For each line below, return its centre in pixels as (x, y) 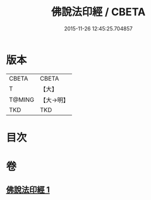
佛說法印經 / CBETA (98, 12)
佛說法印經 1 (28, 190)
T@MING (22, 99)
